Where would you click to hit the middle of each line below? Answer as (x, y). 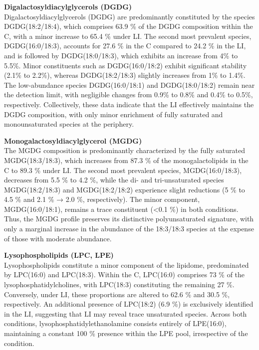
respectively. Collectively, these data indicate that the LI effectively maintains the (129, 104)
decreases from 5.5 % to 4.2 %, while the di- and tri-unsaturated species (114, 180)
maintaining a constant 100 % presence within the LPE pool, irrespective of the (126, 333)
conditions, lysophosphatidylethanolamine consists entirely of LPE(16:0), (115, 323)
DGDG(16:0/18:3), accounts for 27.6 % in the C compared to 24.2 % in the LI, (125, 46)
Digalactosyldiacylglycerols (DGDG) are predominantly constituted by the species (129, 16)
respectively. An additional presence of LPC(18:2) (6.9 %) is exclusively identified (129, 304)
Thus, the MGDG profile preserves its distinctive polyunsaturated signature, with (129, 219)
